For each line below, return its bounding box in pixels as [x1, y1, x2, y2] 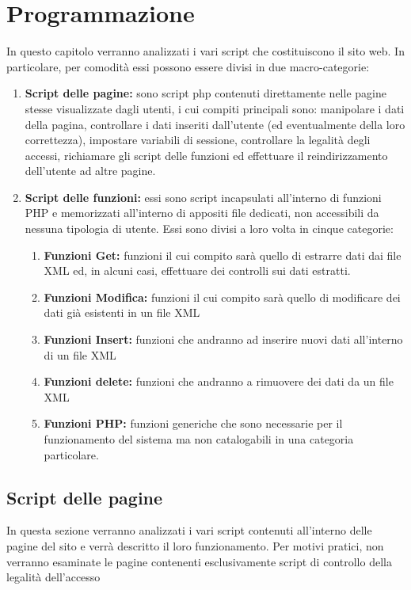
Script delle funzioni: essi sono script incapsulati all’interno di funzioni [25, 188, 382, 205]
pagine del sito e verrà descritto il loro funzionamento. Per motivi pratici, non [6, 537, 384, 554]
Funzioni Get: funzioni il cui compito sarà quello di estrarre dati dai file [44, 246, 401, 263]
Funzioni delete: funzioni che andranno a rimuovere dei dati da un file [44, 373, 394, 390]
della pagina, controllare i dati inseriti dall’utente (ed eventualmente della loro [25, 116, 405, 132]
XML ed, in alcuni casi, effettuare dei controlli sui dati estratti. [44, 262, 351, 279]
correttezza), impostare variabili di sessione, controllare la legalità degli [25, 131, 371, 148]
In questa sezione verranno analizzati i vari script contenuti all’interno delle [6, 522, 372, 539]
